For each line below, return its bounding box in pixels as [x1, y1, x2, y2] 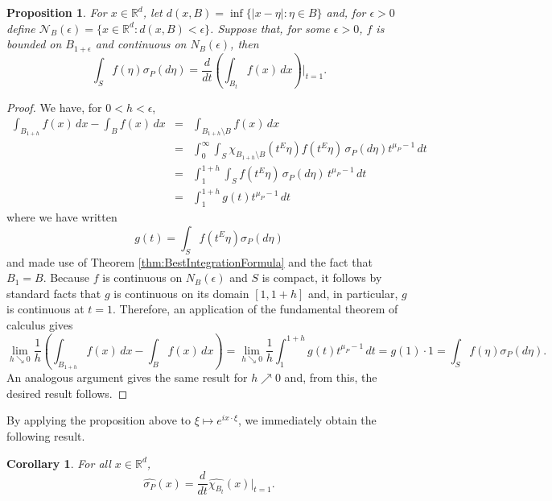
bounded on [6, 35, 62, 52]
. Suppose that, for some [210, 19, 330, 36]
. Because [43, 269, 90, 286]
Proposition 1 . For [6, 4, 107, 20]
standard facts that [6, 284, 101, 301]
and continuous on [95, 35, 187, 52]
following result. [6, 427, 85, 444]
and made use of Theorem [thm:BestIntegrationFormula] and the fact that [6, 253, 373, 270]
